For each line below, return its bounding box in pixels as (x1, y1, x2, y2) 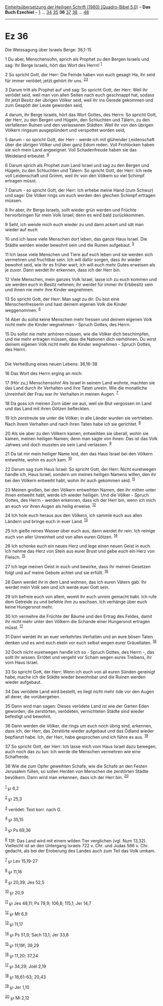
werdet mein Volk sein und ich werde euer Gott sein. (5, 584, 110, 590)
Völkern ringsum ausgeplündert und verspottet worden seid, (5, 127, 126, 133)
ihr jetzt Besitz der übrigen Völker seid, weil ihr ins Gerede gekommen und (5, 97, 154, 103)
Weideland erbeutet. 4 (5, 152, 49, 159)
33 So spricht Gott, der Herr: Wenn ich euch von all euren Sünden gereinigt (5, 669, 155, 675)
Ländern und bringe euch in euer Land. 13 (5, 518, 88, 524)
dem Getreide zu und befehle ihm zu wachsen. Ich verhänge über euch (5, 599, 147, 605)
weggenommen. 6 (5, 306, 41, 313)
